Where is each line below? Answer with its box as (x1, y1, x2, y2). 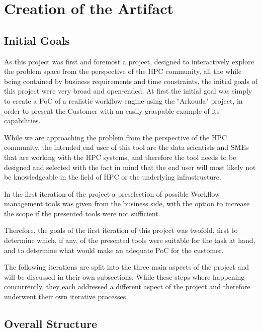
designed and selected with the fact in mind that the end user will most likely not (4, 161, 256, 172)
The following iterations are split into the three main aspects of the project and (4, 262, 249, 272)
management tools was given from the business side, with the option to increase (4, 198, 250, 209)
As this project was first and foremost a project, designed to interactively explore (4, 56, 254, 66)
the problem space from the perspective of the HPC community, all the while (4, 66, 242, 76)
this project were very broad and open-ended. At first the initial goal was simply (4, 86, 252, 96)
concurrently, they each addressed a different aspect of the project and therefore (4, 281, 250, 292)
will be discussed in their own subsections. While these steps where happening (4, 271, 245, 282)
